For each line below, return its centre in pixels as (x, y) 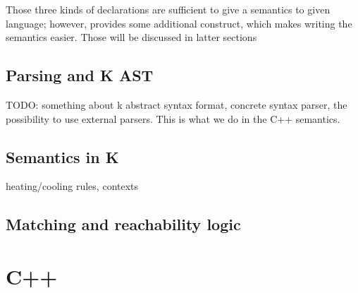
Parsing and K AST (80, 75)
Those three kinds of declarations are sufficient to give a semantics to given (168, 9)
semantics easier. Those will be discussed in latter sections (131, 37)
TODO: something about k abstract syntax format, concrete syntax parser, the (177, 104)
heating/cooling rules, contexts (72, 186)
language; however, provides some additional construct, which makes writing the (179, 23)
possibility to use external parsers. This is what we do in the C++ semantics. (173, 118)
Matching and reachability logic (123, 224)
